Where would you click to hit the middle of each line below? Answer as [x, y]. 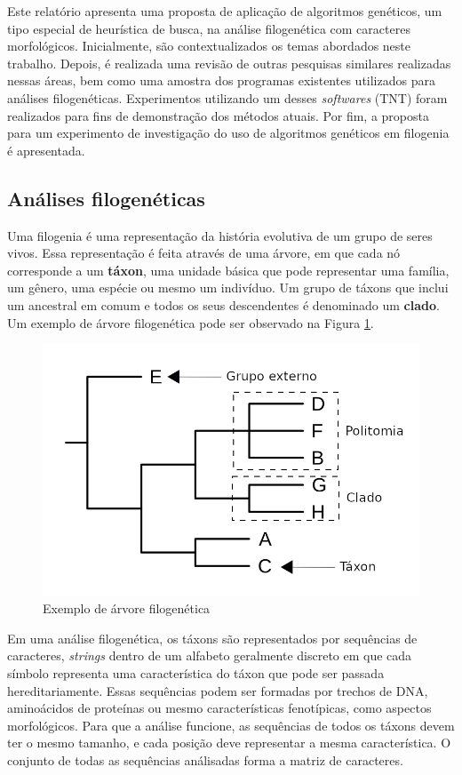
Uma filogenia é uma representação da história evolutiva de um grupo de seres [220, 235]
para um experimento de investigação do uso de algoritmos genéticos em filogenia [228, 133]
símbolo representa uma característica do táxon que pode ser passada [196, 673]
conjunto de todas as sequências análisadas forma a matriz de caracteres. [205, 759]
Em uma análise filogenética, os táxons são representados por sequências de [212, 638]
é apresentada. [46, 150]
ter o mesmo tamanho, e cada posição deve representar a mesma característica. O [229, 743]
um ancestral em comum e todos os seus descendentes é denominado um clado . [223, 304]
